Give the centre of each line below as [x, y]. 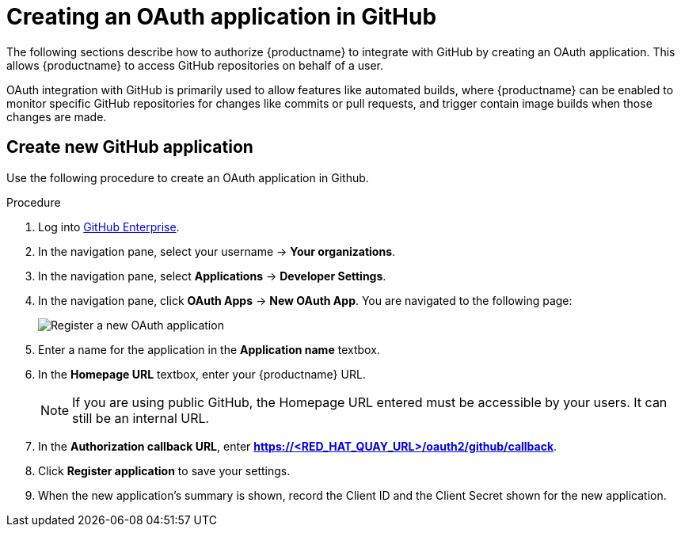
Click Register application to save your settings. [164, 470]
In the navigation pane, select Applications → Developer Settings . [212, 276]
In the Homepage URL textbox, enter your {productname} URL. [202, 374]
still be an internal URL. [141, 418]
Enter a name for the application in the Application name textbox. [209, 349]
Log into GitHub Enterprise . [109, 227]
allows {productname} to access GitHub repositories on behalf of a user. [195, 65]
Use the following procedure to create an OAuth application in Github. [188, 177]
